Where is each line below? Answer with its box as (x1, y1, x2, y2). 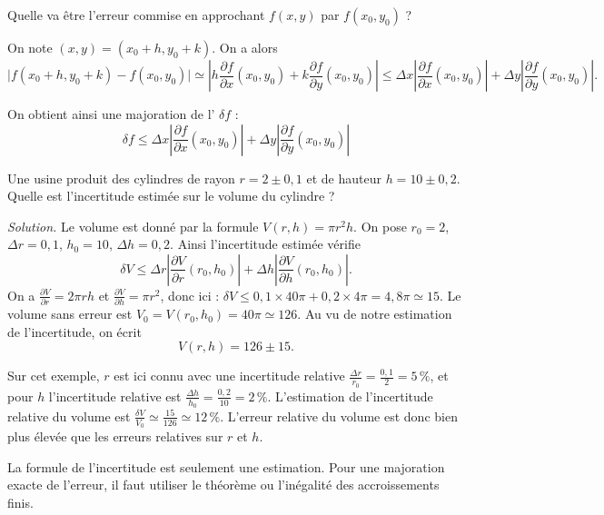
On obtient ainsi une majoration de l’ (7, 104, 215, 123)
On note (7, 38, 53, 56)
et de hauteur (306, 168, 381, 187)
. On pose (353, 216, 407, 235)
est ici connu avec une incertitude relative (114, 366, 345, 385)
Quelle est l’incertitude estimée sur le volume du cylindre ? (7, 186, 335, 205)
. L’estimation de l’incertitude (267, 386, 433, 405)
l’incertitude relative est (48, 386, 182, 405)
